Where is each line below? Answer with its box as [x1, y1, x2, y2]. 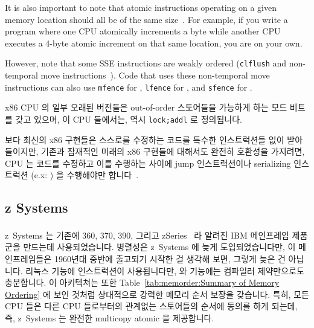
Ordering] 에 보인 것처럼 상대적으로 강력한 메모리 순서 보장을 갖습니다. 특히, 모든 [5, 288, 309, 300]
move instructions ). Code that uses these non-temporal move [40, 69, 270, 82]
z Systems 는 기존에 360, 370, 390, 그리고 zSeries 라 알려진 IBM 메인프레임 [5, 228, 289, 241]
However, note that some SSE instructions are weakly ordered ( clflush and [5, 57, 287, 69]
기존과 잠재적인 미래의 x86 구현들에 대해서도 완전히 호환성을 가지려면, [41, 145, 305, 158]
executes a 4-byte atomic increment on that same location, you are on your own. [5, 36, 303, 49]
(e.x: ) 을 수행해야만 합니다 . [31, 169, 139, 181]
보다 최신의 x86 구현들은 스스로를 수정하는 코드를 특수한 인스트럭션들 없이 [5, 133, 284, 146]
